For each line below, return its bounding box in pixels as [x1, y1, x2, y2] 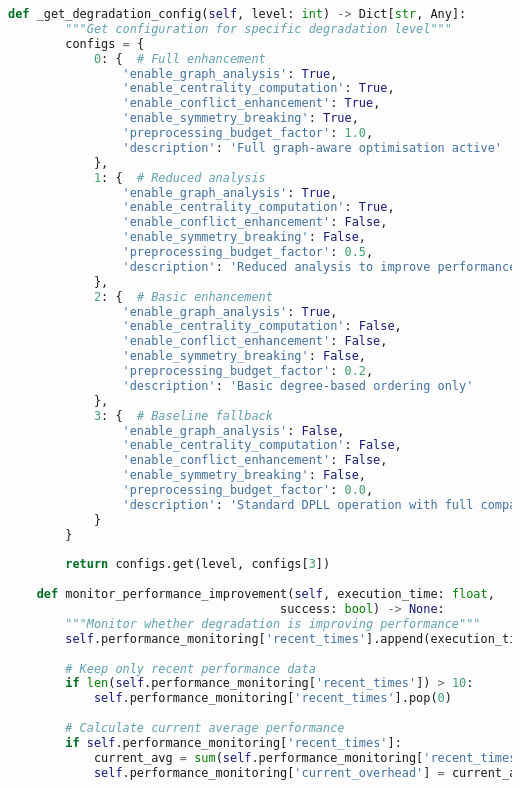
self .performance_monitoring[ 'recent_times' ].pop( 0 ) [93, 691, 452, 706]
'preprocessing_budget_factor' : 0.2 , [122, 364, 374, 378]
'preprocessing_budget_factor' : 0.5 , [122, 245, 374, 259]
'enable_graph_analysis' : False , [122, 423, 345, 438]
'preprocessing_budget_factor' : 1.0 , [122, 126, 374, 140]
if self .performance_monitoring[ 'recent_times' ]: [65, 735, 402, 750]
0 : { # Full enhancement [93, 51, 266, 66]
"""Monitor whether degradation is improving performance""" [65, 616, 481, 631]
